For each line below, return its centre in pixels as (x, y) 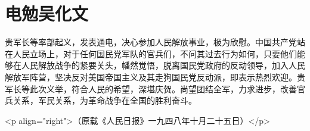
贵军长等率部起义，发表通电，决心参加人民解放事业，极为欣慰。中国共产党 (151, 42)
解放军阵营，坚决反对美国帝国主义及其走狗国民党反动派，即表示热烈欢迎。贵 (155, 77)
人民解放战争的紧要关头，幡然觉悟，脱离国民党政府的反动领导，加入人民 (163, 65)
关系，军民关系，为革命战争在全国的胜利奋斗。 (105, 100)
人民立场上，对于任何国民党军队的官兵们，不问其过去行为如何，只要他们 (155, 53)
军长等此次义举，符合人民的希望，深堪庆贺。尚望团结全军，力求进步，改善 (151, 88)
